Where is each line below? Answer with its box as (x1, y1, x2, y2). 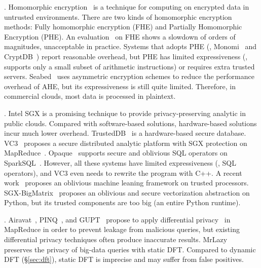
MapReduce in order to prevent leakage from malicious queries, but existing (4, 224, 240, 235)
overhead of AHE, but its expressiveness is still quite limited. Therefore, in (4, 81, 236, 91)
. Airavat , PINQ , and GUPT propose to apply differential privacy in (4, 214, 231, 224)
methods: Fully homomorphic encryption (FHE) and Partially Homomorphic (4, 21, 242, 32)
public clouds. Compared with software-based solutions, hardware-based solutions (4, 118, 257, 128)
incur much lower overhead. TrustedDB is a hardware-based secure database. (4, 128, 246, 138)
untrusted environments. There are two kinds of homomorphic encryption (4, 11, 232, 22)
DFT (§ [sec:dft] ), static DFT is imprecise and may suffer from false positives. (4, 254, 244, 264)
